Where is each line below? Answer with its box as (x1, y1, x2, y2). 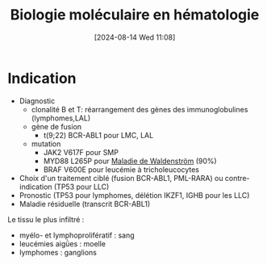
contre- (224, 173, 251, 183)
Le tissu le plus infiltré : (7, 214, 85, 224)
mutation (31, 139, 61, 149)
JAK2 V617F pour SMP (43, 147, 119, 157)
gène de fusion (31, 121, 82, 131)
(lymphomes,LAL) (31, 113, 90, 123)
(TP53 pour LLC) (53, 182, 110, 191)
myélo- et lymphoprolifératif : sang (19, 230, 135, 240)
